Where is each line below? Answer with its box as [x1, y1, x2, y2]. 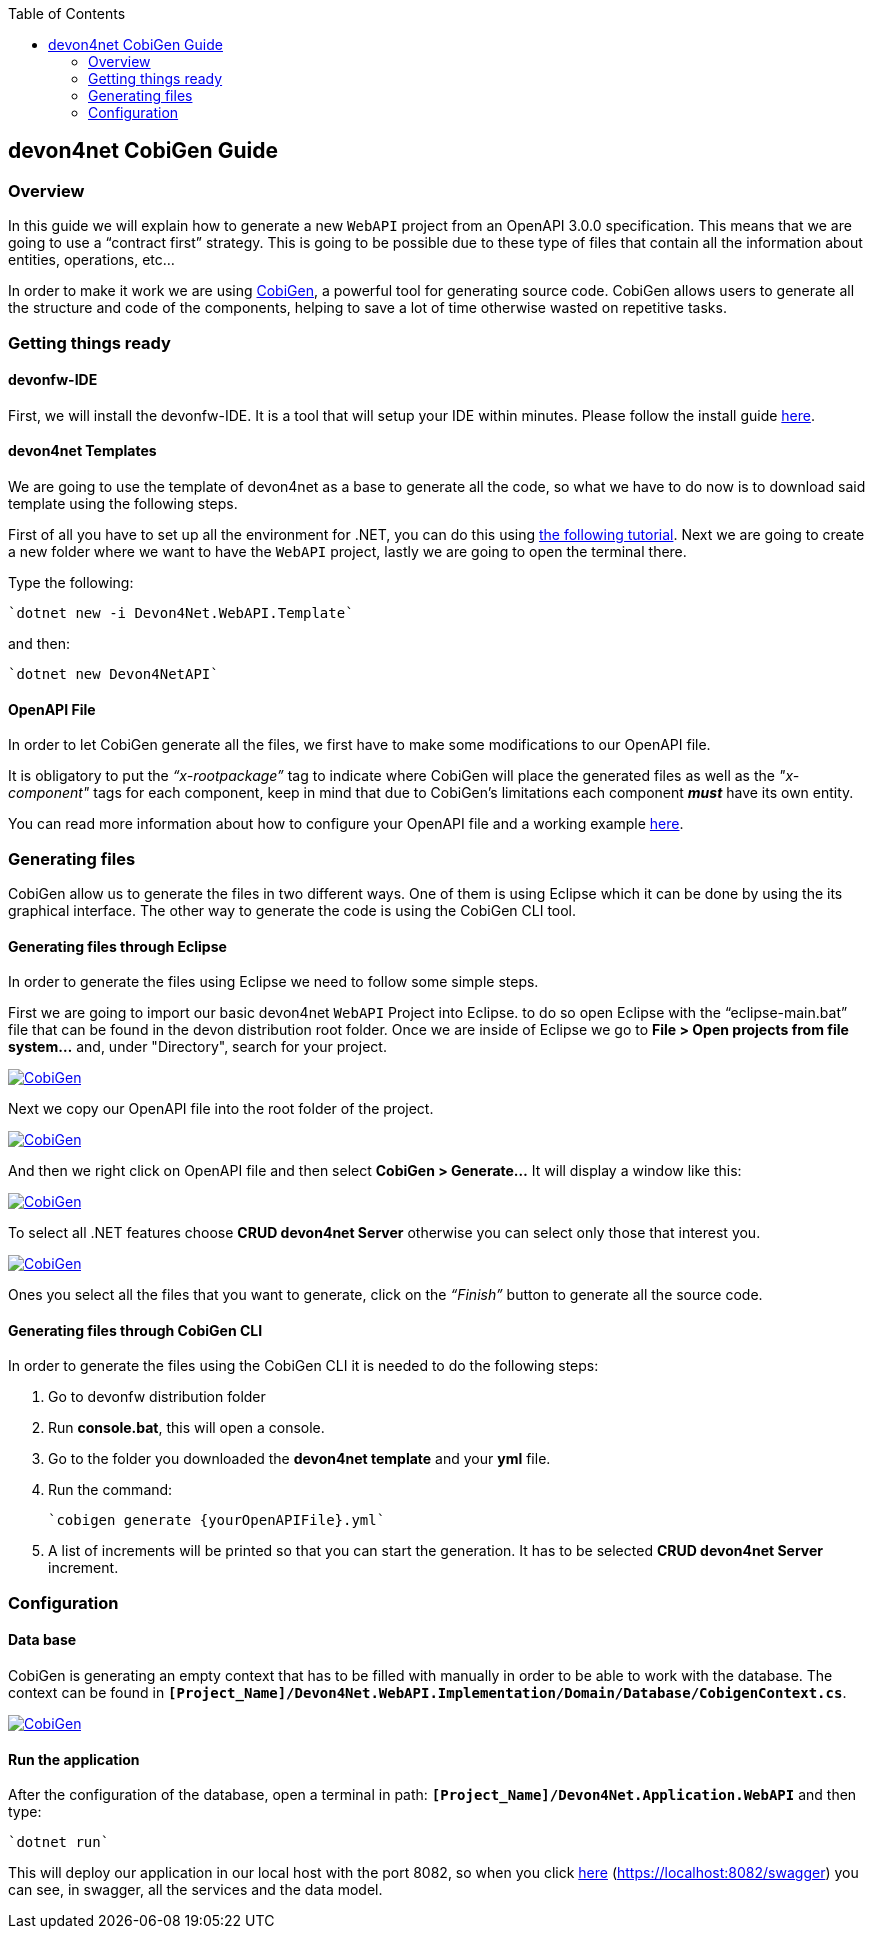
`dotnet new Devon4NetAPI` [8, 666, 219, 683]
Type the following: [8, 574, 134, 592]
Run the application [8, 1750, 140, 1768]
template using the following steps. [8, 495, 238, 513]
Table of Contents [8, 5, 126, 22]
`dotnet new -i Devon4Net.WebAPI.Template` [8, 605, 354, 622]
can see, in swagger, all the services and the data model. [8, 1881, 383, 1899]
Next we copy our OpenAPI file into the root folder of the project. [8, 1100, 434, 1118]
